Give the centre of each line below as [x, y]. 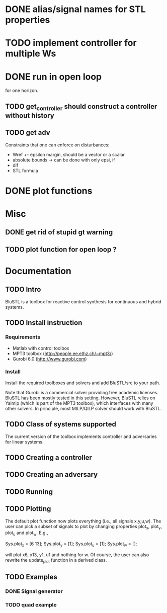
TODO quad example [31, 605]
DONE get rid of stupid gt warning [59, 232]
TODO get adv [28, 133]
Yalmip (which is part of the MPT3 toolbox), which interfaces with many [79, 403]
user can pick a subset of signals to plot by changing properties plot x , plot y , [84, 527]
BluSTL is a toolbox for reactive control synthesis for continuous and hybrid [83, 301]
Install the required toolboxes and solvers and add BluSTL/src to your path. [83, 383]
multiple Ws [31, 54]
